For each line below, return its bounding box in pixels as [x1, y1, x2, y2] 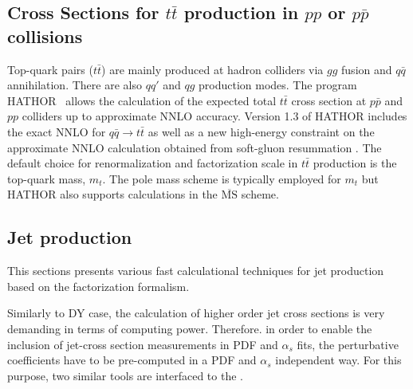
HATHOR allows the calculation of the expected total [7, 92, 277, 108]
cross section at [291, 92, 367, 108]
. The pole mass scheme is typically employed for [102, 170, 341, 187]
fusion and [341, 61, 392, 77]
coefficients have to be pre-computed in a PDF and [7, 352, 257, 368]
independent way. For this [275, 352, 402, 368]
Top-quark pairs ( [7, 61, 93, 77]
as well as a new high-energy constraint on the [147, 123, 375, 139]
